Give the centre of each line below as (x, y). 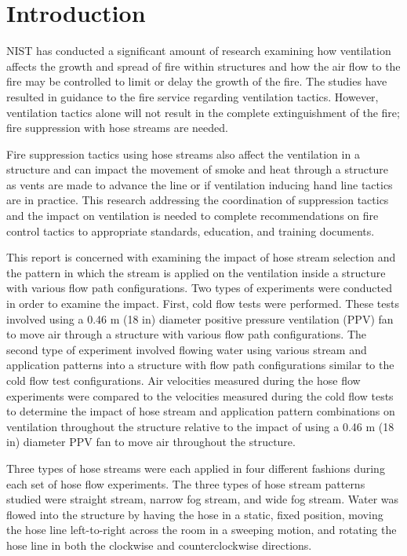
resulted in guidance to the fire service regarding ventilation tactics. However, (193, 96)
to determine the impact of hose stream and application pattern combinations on (201, 411)
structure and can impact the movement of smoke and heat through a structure (197, 169)
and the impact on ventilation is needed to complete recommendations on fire (193, 216)
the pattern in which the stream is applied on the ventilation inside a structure (196, 272)
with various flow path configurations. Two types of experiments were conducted (200, 288)
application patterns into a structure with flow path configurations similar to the (200, 365)
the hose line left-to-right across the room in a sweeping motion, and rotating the (202, 530)
